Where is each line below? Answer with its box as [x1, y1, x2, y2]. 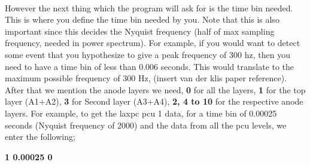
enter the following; [5, 130, 75, 143]
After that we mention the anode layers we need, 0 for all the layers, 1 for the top [5, 83, 306, 96]
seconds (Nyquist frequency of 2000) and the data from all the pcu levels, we [5, 118, 287, 131]
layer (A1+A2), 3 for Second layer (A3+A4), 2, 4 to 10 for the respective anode [5, 95, 303, 108]
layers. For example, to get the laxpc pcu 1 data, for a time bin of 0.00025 [5, 106, 277, 119]
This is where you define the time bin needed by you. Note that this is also [5, 13, 279, 26]
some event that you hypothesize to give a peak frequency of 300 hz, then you [5, 48, 290, 60]
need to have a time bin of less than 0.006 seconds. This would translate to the [5, 60, 294, 72]
